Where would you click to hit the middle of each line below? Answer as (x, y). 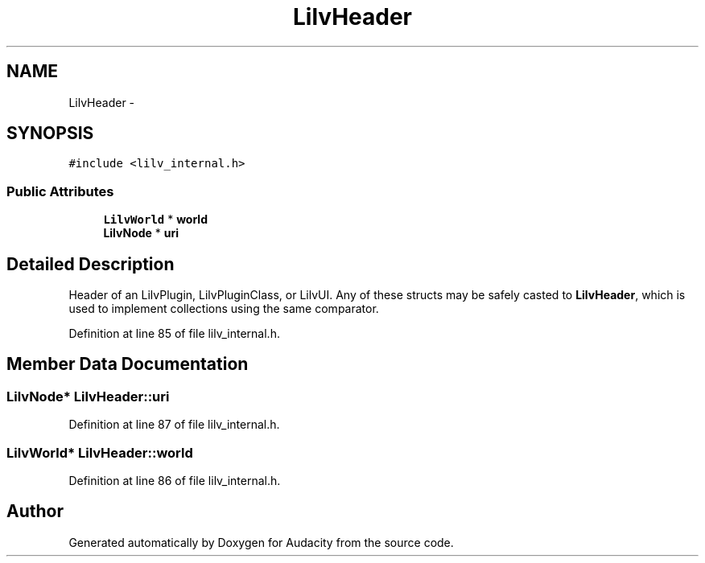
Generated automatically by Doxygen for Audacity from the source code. (261, 542)
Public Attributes (60, 191)
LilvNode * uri (141, 233)
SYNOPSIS (50, 134)
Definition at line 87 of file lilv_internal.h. (174, 425)
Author (35, 512)
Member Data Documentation (128, 364)
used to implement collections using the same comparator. (224, 309)
